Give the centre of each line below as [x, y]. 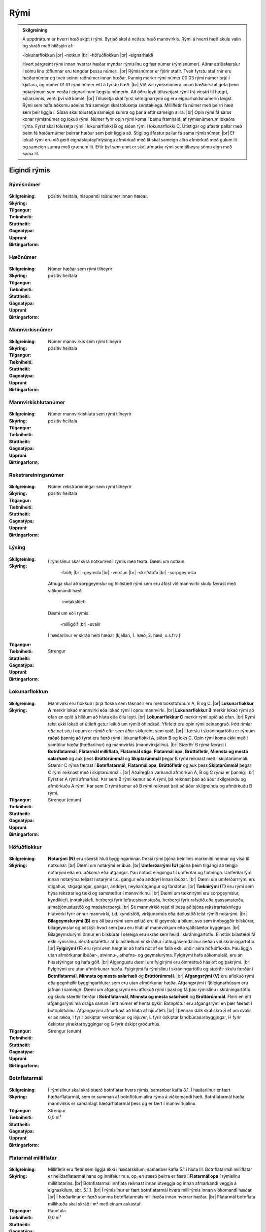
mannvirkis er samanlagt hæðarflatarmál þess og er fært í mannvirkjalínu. [122, 1103]
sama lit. [31, 154]
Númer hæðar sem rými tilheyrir [80, 269]
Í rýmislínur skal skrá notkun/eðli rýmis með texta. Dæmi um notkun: [117, 561]
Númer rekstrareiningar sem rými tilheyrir [90, 486]
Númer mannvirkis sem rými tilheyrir [85, 341]
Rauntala [57, 1211]
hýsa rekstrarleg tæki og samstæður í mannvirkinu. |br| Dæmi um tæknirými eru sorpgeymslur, [144, 893]
